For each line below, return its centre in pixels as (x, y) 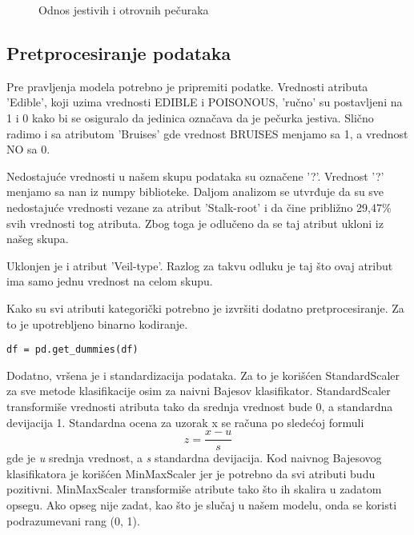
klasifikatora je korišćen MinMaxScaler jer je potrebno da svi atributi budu (191, 473)
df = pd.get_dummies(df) (72, 350)
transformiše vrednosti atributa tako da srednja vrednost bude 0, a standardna (200, 406)
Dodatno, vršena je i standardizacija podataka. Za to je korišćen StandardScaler (203, 375)
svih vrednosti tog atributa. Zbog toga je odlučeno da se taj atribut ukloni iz (195, 223)
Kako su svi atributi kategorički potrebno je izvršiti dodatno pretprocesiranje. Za (205, 307)
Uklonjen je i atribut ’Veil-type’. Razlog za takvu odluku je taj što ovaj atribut (200, 265)
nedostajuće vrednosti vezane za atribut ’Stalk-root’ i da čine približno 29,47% (199, 207)
